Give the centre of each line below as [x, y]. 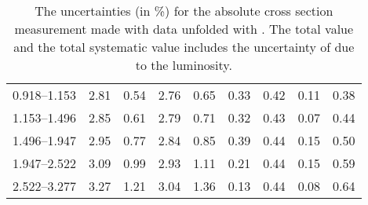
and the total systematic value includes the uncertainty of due [184, 47]
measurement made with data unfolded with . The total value [184, 29]
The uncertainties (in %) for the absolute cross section [184, 11]
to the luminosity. [184, 65]
